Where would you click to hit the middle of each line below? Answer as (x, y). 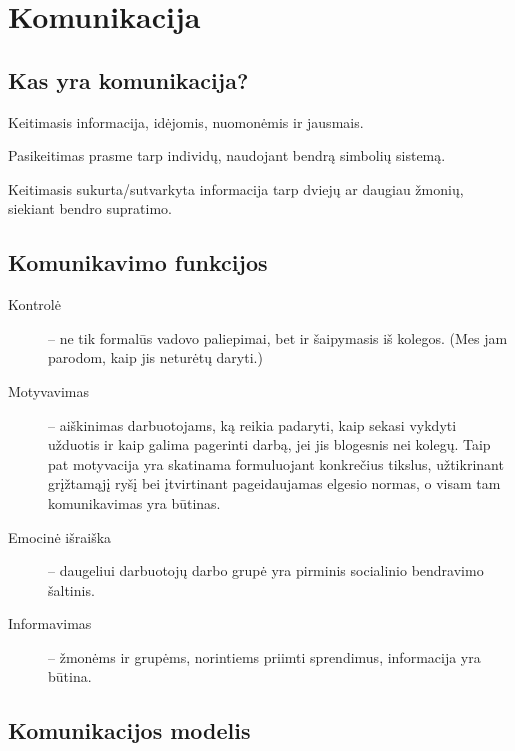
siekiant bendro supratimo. (90, 208)
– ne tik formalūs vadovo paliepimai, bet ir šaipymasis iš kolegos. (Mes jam (278, 337)
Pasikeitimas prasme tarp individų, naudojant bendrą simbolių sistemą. (227, 155)
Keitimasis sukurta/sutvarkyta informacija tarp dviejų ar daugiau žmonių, (236, 188)
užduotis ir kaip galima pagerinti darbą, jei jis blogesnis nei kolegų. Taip (269, 444)
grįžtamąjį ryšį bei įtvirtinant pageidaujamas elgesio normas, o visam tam (274, 483)
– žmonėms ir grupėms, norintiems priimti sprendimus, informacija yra (264, 656)
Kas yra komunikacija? (128, 79)
